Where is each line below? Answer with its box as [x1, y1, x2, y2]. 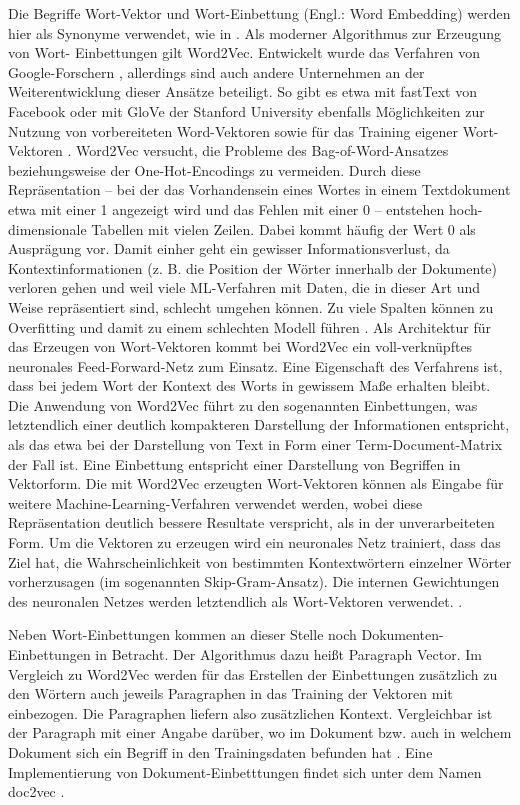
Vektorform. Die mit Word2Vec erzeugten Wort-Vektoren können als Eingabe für [8, 473, 504, 494]
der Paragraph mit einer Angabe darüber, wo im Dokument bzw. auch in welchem [8, 722, 512, 743]
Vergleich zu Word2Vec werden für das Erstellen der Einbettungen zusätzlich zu [8, 663, 498, 684]
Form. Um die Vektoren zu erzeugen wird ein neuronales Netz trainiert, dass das [8, 532, 501, 553]
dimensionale [8, 218, 87, 239]
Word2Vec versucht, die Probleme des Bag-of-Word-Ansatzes [76, 140, 449, 161]
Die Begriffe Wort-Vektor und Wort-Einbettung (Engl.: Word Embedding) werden [8, 3, 511, 23]
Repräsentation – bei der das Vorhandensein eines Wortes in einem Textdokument [8, 179, 511, 200]
